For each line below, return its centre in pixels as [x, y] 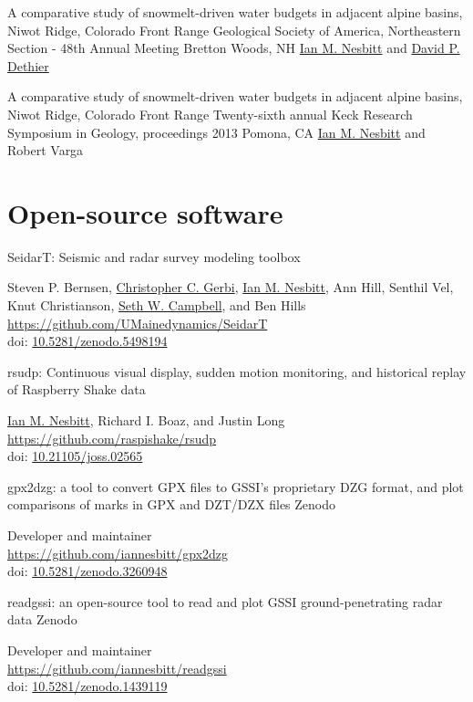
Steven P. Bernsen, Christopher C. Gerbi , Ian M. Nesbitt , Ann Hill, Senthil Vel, [231, 287]
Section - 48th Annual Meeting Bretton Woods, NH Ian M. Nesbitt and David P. [234, 48]
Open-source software [145, 212]
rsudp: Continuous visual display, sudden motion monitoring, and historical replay [237, 371]
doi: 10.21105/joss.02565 [75, 456]
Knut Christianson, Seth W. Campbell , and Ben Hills [157, 305]
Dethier [28, 65]
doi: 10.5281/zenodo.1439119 [87, 686]
